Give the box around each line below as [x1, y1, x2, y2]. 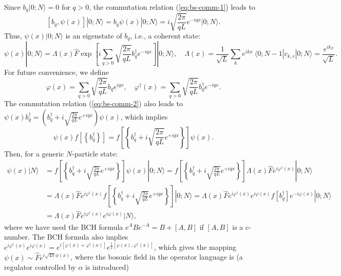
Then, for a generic [4, 148, 64, 159]
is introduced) [85, 262, 129, 272]
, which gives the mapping [154, 241, 236, 252]
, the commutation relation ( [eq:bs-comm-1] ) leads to [89, 2, 255, 12]
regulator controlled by [4, 262, 76, 272]
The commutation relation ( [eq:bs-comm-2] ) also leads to [4, 98, 183, 108]
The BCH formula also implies [32, 231, 128, 242]
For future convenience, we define [4, 67, 109, 77]
